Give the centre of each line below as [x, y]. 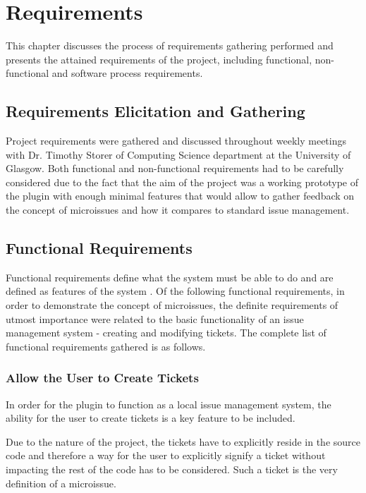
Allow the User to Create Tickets [102, 378]
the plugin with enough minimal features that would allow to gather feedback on [180, 196]
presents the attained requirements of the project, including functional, [159, 59]
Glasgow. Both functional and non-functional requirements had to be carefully [175, 168]
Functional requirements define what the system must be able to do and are [170, 277]
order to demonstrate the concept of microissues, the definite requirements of [172, 305]
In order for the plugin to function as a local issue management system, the [169, 404]
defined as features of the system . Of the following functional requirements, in [175, 291]
